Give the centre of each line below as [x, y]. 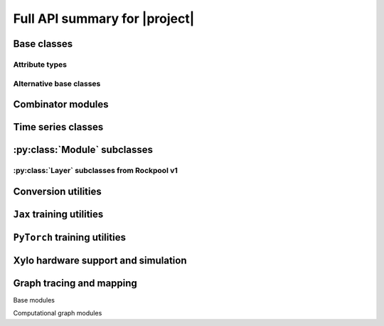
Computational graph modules [58, 313]
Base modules [34, 300]
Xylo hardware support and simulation [100, 260]
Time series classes [58, 127]
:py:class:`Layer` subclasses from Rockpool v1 [95, 171]
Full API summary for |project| [104, 19]
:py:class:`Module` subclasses [83, 150]
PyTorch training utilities [69, 237]
